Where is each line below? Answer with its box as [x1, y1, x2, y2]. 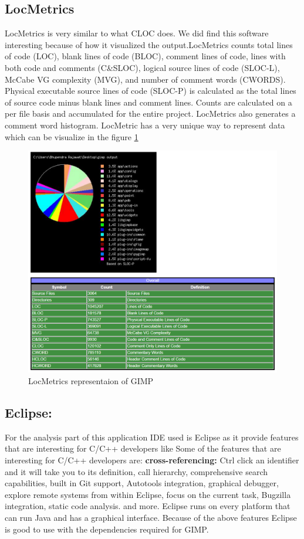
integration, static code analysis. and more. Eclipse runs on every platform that [5, 500, 291, 512]
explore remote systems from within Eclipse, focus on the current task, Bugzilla [5, 488, 291, 500]
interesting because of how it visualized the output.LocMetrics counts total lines [5, 38, 293, 50]
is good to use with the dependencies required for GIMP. [5, 523, 209, 535]
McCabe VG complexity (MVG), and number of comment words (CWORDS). [5, 73, 286, 85]
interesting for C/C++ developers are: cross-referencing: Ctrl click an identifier [5, 453, 299, 466]
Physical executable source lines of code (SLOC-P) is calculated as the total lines [5, 84, 296, 97]
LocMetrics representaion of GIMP [28, 375, 154, 387]
